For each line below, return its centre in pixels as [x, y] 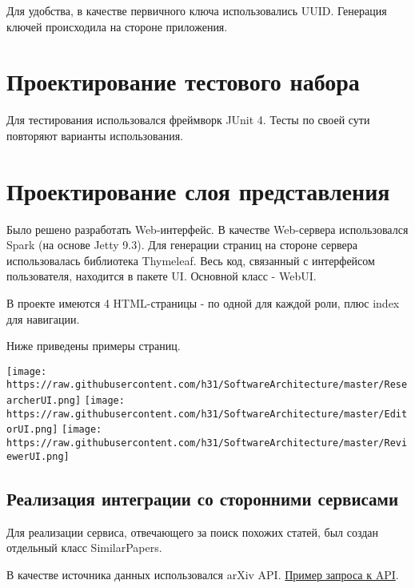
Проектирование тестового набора [183, 81]
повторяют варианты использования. [95, 135]
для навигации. [43, 318]
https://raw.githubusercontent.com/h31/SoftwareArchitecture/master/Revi [207, 443]
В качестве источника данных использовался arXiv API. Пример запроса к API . [203, 574]
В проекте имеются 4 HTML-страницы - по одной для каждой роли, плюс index [203, 303]
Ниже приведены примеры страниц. [94, 346]
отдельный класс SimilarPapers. [84, 548]
